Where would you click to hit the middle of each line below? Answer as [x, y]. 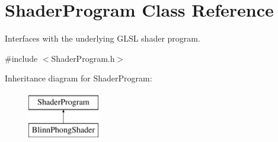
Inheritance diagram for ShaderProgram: [79, 78]
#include [21, 58]
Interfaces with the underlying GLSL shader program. [103, 38]
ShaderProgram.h [83, 58]
